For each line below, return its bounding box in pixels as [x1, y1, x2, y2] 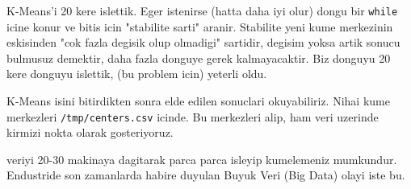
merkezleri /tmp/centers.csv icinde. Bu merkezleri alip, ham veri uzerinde [6, 108, 379, 125]
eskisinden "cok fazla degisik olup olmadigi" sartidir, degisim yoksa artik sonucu [6, 34, 401, 51]
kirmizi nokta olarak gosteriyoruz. [6, 124, 174, 141]
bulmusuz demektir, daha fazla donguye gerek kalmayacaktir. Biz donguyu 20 [6, 49, 391, 66]
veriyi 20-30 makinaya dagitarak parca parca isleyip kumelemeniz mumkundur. [6, 150, 397, 167]
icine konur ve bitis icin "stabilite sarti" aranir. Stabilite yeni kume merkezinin [6, 18, 393, 35]
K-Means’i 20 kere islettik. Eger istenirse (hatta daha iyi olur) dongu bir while [6, 2, 398, 18]
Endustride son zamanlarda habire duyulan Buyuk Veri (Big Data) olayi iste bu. [6, 166, 405, 183]
